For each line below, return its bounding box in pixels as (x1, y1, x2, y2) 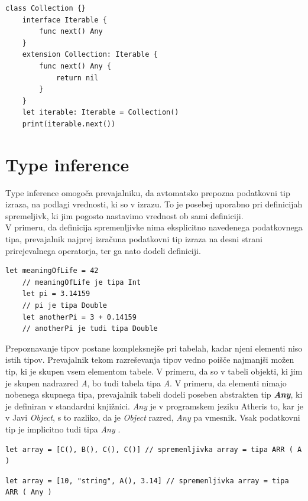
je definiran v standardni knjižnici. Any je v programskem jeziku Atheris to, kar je (5, 399, 303, 412)
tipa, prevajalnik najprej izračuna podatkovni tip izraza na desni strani (5, 233, 262, 245)
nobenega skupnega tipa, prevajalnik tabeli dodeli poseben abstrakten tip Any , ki (5, 388, 303, 401)
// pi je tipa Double (22, 301, 107, 310)
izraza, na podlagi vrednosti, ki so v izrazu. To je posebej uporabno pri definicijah (5, 198, 303, 210)
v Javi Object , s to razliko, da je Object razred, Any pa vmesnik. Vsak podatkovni (5, 411, 300, 424)
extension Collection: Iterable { (22, 50, 158, 59)
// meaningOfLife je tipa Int (22, 278, 141, 287)
